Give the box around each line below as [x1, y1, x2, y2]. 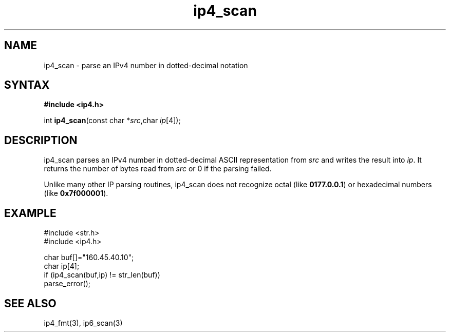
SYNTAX [4, 78, 50, 92]
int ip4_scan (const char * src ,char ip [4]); [44, 116, 181, 125]
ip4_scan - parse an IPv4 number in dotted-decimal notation [44, 61, 248, 70]
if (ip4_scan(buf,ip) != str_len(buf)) [44, 270, 160, 280]
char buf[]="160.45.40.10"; [44, 253, 134, 262]
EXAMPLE [4, 206, 57, 220]
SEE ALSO [4, 297, 57, 310]
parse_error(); [44, 279, 90, 288]
